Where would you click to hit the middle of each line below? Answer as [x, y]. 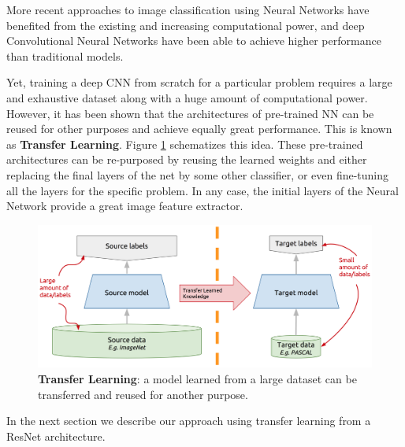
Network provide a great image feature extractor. [125, 206]
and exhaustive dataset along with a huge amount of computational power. [187, 97]
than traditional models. [65, 55]
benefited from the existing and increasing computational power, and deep [186, 25]
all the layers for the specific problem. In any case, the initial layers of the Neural [202, 190]
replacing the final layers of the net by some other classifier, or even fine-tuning [198, 174]
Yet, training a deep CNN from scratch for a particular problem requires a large [199, 82]
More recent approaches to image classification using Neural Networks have [188, 9]
